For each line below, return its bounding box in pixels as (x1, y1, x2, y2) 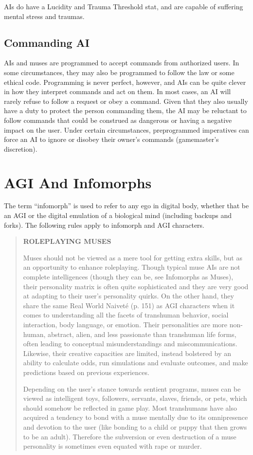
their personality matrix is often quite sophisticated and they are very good (23, 281, 249, 291)
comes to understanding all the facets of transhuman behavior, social (23, 310, 229, 320)
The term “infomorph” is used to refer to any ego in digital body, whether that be (4, 200, 249, 211)
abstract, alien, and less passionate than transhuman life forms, (47, 329, 236, 339)
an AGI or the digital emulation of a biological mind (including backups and (4, 210, 232, 220)
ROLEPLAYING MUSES (23, 236, 111, 246)
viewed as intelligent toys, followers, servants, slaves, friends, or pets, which (23, 393, 247, 403)
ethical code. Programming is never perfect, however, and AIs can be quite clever (4, 77, 246, 87)
